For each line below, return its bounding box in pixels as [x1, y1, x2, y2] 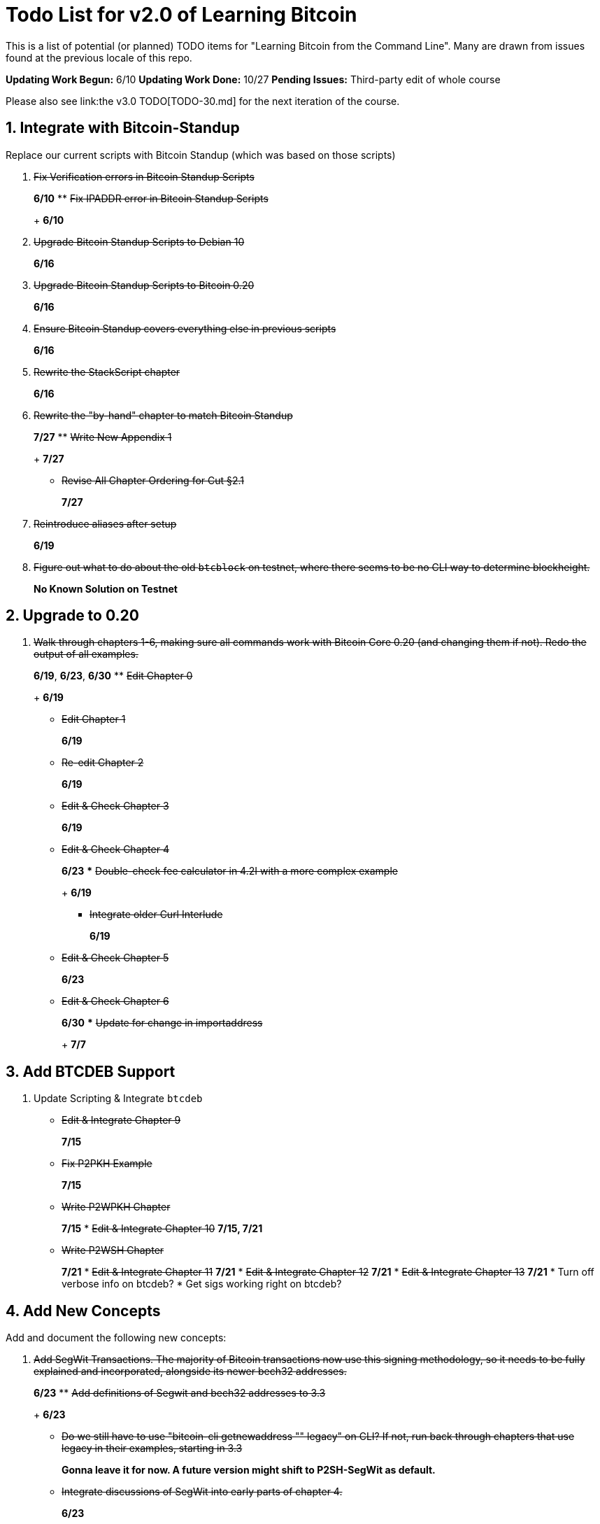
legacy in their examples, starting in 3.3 [62, 1442, 243, 1455]
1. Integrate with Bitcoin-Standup [6, 119, 240, 137]
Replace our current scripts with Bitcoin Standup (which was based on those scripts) [6, 148, 396, 161]
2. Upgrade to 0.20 [6, 607, 139, 625]
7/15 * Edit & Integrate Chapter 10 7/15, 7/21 [62, 1222, 263, 1235]
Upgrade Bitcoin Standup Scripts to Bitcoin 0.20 [34, 278, 255, 291]
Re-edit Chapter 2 [62, 756, 144, 769]
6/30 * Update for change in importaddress [62, 1017, 263, 1029]
